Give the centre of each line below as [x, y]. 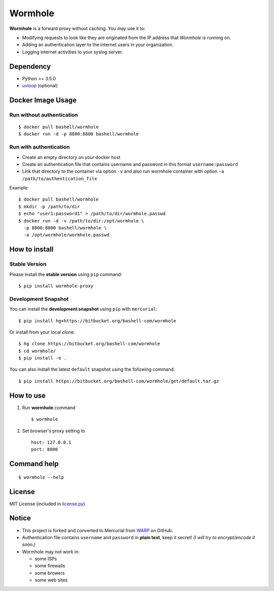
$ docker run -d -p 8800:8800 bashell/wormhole [79, 134]
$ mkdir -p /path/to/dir [49, 206]
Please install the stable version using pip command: [66, 274]
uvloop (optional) [40, 86]
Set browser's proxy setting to [54, 431]
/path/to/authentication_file [60, 178]
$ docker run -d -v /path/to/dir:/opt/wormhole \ [81, 221]
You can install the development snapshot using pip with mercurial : [83, 309]
